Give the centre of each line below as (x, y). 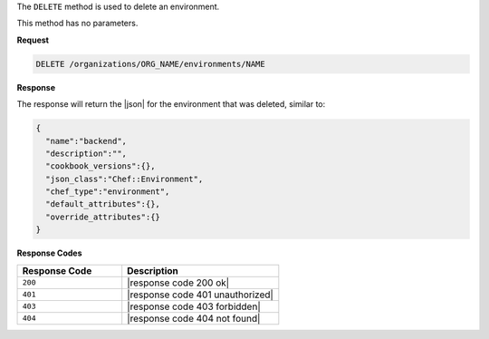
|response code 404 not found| (194, 318)
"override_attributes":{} (103, 217)
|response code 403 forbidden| (194, 306)
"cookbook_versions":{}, (101, 166)
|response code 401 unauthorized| (200, 295)
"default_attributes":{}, (103, 204)
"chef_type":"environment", (108, 192)
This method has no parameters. (77, 24)
